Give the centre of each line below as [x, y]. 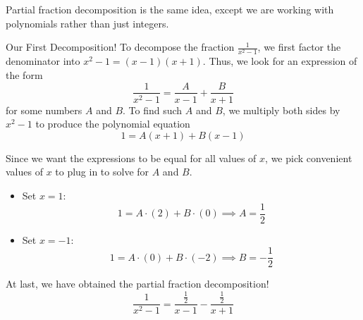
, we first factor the [299, 47]
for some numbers [44, 110]
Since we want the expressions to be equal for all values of [131, 158]
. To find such [153, 110]
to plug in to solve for [102, 172]
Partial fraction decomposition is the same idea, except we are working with [170, 9]
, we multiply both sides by [281, 110]
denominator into [43, 61]
